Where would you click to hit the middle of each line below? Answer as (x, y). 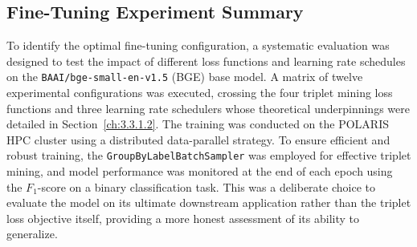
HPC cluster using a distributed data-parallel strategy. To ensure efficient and (198, 139)
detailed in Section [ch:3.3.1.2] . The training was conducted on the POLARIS (198, 124)
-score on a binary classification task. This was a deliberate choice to (206, 186)
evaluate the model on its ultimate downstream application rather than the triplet (209, 202)
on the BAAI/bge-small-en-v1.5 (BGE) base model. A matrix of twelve (185, 77)
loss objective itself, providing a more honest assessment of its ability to (183, 218)
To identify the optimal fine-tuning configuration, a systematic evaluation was (198, 45)
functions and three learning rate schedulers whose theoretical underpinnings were (208, 108)
